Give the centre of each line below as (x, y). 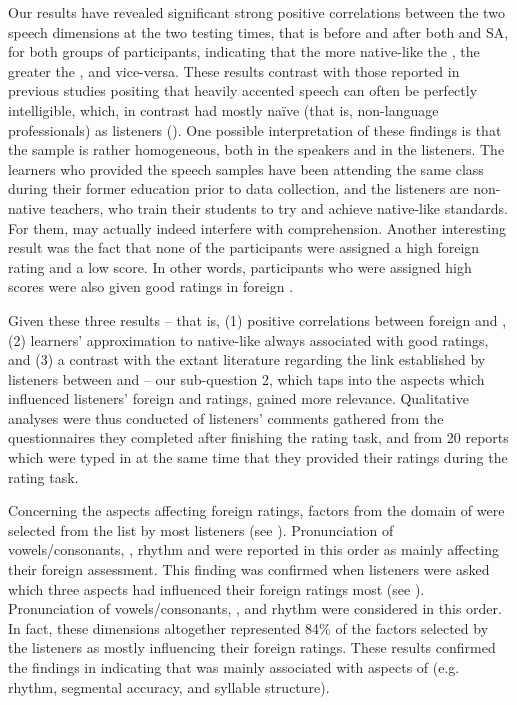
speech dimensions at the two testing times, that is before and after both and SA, (258, 31)
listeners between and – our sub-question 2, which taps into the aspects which (246, 378)
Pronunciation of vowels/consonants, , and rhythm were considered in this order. (255, 608)
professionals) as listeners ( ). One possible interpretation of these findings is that (255, 129)
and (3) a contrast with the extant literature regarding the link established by (247, 359)
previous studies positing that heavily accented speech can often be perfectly (243, 90)
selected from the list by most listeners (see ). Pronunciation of (201, 529)
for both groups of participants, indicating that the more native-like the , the (244, 51)
